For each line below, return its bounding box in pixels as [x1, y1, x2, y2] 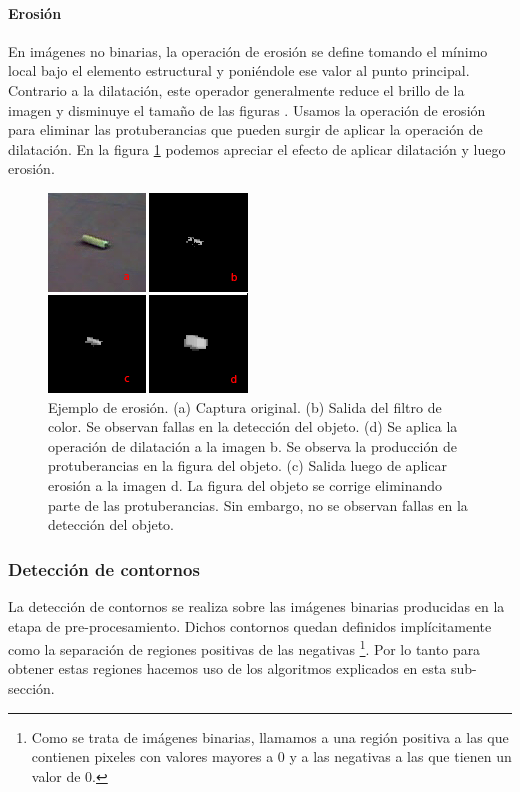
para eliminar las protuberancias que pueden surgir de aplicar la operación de [8, 119, 483, 140]
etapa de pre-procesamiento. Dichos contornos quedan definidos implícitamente [8, 615, 492, 636]
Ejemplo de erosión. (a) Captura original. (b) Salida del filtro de [48, 396, 442, 417]
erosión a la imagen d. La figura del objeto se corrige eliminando [48, 474, 443, 495]
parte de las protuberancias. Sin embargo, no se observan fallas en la [48, 494, 468, 515]
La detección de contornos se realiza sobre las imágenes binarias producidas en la [8, 595, 505, 616]
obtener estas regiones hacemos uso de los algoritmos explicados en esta [8, 658, 447, 679]
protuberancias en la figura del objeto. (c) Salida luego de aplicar [48, 455, 447, 476]
